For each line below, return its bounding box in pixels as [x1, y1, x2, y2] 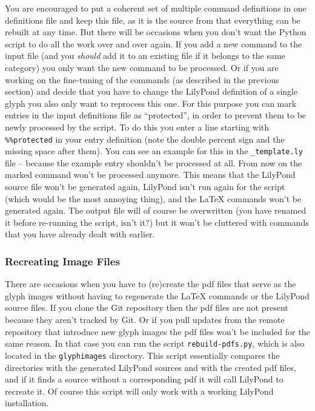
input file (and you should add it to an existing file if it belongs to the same [5, 49, 285, 62]
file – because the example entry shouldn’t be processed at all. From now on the [5, 156, 302, 169]
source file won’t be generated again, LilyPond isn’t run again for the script [5, 180, 285, 193]
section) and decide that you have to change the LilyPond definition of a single [5, 85, 298, 98]
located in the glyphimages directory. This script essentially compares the [5, 348, 280, 361]
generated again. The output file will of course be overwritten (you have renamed [5, 204, 307, 217]
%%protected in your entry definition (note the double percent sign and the [5, 132, 285, 145]
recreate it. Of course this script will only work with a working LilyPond [5, 384, 274, 397]
